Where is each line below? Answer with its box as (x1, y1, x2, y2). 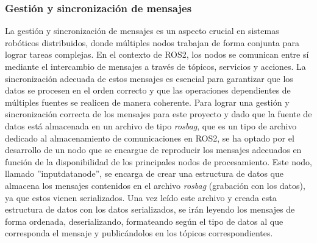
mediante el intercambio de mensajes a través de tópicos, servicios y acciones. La (5, 60, 306, 72)
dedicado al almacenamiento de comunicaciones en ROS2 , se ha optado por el (5, 131, 294, 144)
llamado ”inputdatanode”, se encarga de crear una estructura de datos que (5, 167, 283, 180)
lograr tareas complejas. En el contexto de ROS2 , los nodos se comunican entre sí (5, 48, 309, 61)
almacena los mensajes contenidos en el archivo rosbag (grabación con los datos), (5, 179, 305, 191)
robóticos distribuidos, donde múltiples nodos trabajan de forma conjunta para (5, 36, 299, 49)
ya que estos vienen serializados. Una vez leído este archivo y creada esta (5, 191, 277, 204)
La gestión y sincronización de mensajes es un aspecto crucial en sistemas (5, 24, 279, 37)
